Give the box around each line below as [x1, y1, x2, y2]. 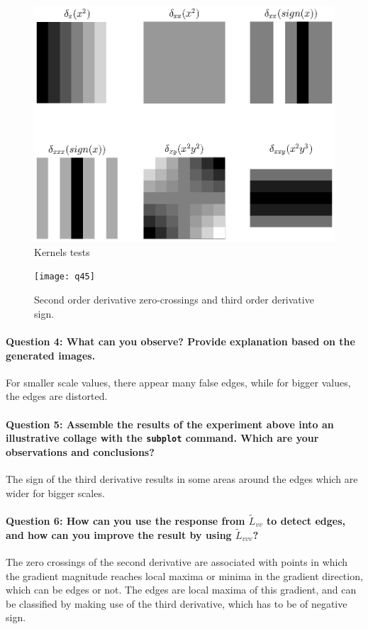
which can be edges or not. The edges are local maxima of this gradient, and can [6, 582, 357, 597]
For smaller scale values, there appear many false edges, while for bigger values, [6, 374, 351, 389]
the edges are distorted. [6, 389, 108, 403]
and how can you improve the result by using [6, 527, 232, 542]
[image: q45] [34, 272, 95, 282]
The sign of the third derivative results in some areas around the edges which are [6, 471, 358, 486]
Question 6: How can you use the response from [6, 513, 245, 528]
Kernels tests [34, 244, 90, 259]
